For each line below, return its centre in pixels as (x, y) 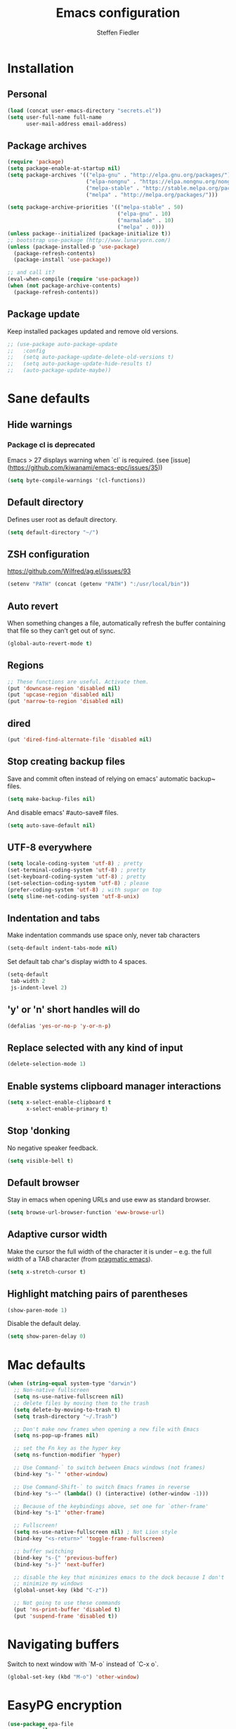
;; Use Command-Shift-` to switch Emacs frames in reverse (102, 1487)
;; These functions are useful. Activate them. (78, 682)
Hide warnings (40, 424)
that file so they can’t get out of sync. (61, 630)
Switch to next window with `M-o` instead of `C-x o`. (83, 1664)
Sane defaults (48, 399)
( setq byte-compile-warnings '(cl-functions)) (77, 480)
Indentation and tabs (54, 918)
